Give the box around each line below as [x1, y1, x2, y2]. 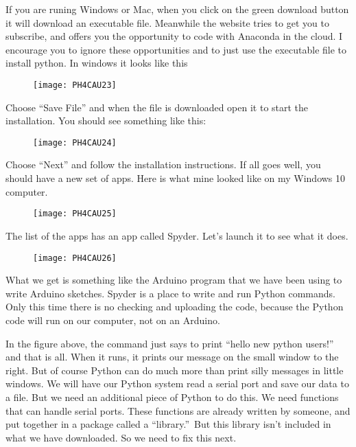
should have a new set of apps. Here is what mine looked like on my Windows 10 [5, 171, 346, 185]
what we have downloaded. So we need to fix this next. [5, 430, 237, 444]
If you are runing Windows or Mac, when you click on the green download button [5, 2, 349, 16]
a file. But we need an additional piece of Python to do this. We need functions [5, 389, 339, 404]
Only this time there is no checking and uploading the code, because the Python [5, 299, 344, 314]
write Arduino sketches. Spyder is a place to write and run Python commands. [5, 286, 335, 300]
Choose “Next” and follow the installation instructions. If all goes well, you [5, 157, 321, 172]
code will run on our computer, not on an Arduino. [5, 312, 220, 327]
